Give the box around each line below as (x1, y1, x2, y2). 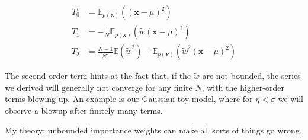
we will (278, 93, 303, 105)
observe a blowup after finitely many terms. (5, 104, 163, 116)
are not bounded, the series (202, 69, 301, 82)
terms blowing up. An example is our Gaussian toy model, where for (5, 93, 253, 105)
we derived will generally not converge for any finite (5, 81, 192, 93)
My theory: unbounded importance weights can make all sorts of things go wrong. (5, 124, 302, 136)
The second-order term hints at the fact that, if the (5, 69, 191, 82)
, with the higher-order (201, 81, 284, 93)
